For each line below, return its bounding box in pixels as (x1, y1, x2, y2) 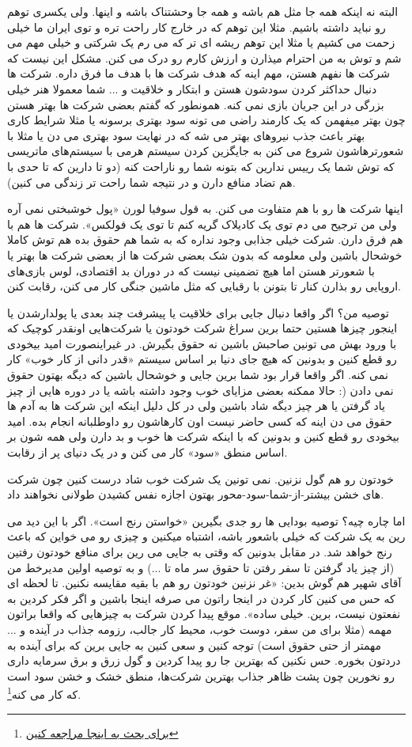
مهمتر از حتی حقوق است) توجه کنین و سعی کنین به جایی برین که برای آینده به (7, 636, 381, 653)
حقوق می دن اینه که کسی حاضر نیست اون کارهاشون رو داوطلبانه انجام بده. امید (7, 412, 392, 429)
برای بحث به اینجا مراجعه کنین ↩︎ (25, 724, 179, 741)
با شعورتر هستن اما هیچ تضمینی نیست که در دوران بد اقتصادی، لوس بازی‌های (7, 262, 375, 279)
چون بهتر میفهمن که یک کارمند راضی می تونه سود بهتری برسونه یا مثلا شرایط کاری (7, 112, 406, 128)
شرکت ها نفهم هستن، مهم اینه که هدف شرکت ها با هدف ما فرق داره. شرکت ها (7, 65, 390, 82)
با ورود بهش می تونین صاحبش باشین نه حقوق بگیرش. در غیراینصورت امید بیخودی (7, 335, 397, 351)
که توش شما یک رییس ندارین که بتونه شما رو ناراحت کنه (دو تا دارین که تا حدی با (7, 157, 395, 174)
